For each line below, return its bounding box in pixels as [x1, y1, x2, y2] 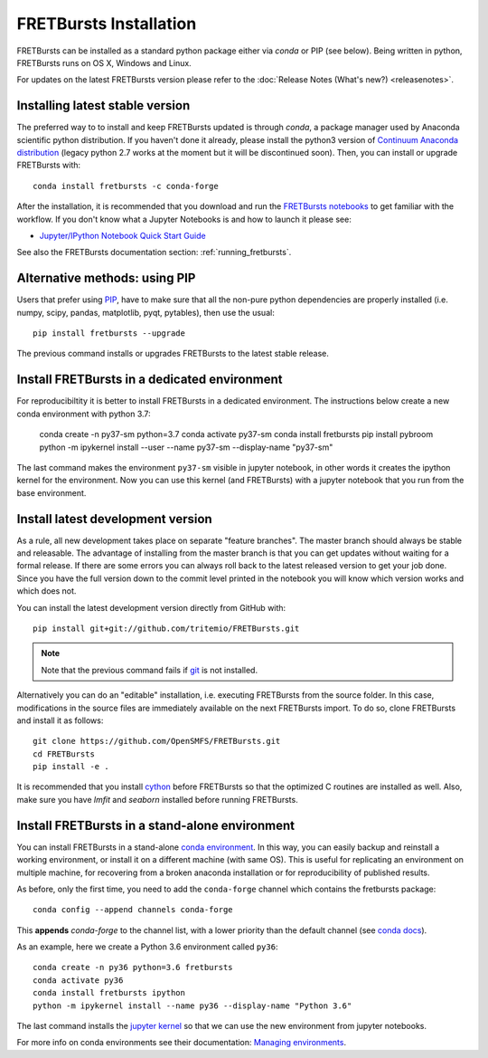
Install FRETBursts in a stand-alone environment [16, 817, 296, 833]
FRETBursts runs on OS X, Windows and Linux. [16, 57, 192, 68]
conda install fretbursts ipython [33, 987, 185, 998]
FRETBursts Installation [16, 14, 197, 33]
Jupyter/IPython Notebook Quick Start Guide [39, 230, 207, 241]
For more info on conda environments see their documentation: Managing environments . [16, 1037, 347, 1048]
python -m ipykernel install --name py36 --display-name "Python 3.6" [33, 1000, 352, 1011]
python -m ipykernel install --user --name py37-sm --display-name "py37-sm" [39, 442, 333, 453]
